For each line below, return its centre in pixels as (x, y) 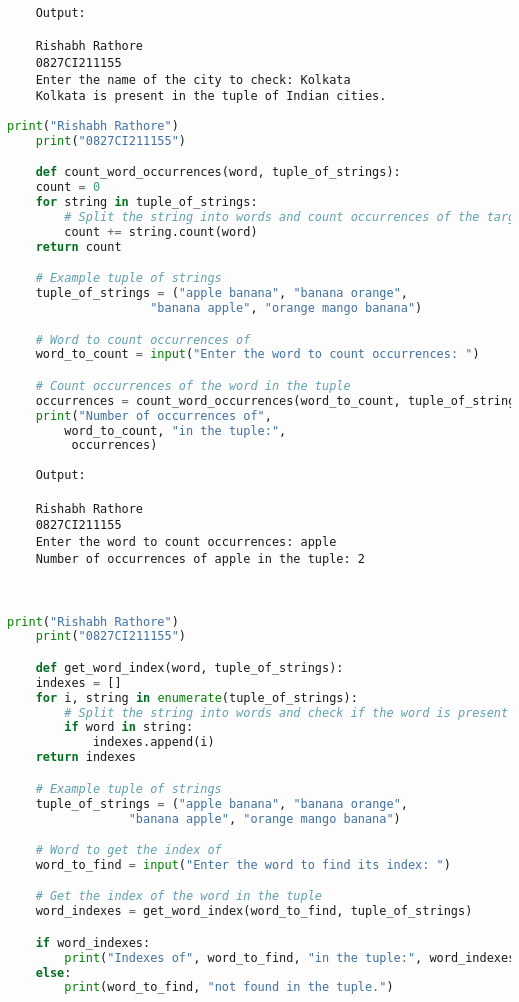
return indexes (85, 757)
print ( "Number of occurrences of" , (153, 415)
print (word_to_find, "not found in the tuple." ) (229, 987)
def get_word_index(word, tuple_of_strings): (189, 667)
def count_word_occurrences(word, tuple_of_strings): (218, 172)
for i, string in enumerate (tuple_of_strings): (196, 697)
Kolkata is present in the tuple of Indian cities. (211, 96)
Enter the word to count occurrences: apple (186, 541)
